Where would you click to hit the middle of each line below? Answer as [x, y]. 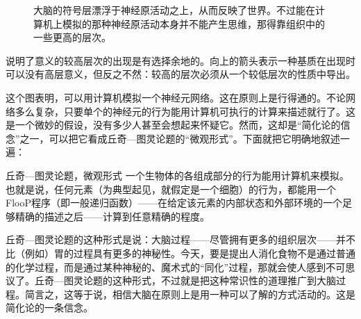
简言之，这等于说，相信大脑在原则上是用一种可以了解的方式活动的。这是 [190, 294]
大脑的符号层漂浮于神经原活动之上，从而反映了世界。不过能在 [174, 10]
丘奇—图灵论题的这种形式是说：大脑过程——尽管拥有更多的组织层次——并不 [180, 239]
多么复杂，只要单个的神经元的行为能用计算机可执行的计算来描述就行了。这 [185, 111]
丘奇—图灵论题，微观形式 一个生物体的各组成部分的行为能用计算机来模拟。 [177, 175]
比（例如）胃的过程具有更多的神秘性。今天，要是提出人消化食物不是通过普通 [180, 253]
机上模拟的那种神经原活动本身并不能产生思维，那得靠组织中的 [184, 23]
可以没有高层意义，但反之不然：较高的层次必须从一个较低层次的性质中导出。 [180, 74]
